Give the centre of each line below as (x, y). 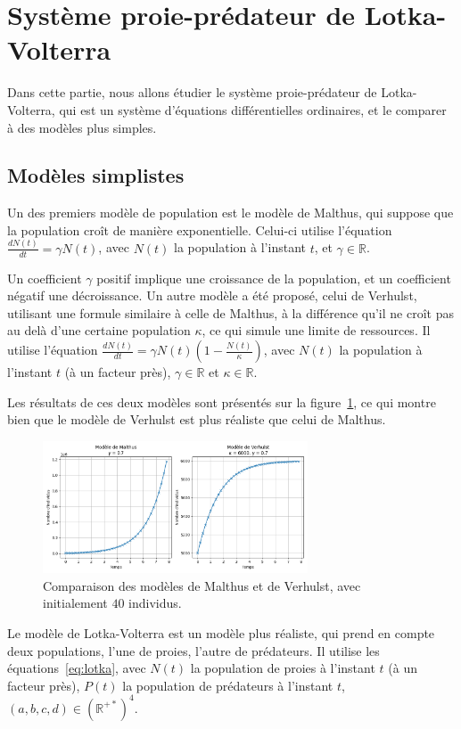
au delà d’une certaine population (99, 330)
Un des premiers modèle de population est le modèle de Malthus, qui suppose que (230, 213)
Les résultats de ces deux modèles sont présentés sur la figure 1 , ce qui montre (222, 401)
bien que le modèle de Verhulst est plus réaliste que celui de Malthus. (197, 419)
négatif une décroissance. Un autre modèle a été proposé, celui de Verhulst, (212, 295)
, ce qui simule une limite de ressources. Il (316, 330)
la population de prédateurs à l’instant (228, 685)
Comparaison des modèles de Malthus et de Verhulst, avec (202, 585)
